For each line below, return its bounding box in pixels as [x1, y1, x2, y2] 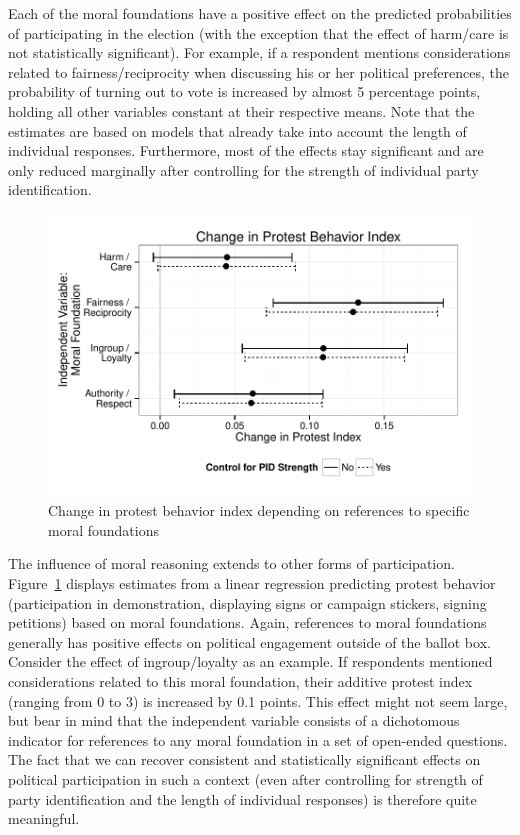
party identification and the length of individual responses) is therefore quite [8, 788, 477, 809]
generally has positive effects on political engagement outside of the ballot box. [8, 631, 491, 652]
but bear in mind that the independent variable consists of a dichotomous [8, 710, 460, 731]
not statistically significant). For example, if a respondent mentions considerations [8, 42, 511, 63]
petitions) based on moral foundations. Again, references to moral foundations [8, 612, 487, 633]
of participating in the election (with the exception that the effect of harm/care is [8, 22, 509, 43]
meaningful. [8, 808, 80, 829]
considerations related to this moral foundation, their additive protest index [8, 670, 473, 691]
